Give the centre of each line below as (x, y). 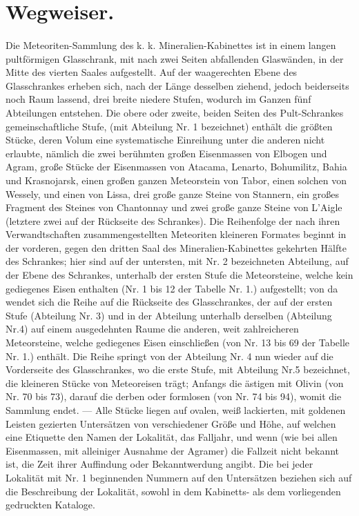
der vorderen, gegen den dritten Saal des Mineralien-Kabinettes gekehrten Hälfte (176, 247)
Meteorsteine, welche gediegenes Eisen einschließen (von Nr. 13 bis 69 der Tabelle (178, 343)
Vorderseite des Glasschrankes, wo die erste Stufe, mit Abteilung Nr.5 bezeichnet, (178, 369)
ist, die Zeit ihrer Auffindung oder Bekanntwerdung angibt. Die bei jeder (159, 464)
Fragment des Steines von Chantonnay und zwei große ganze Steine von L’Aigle (174, 207)
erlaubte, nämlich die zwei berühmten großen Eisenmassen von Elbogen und (166, 153)
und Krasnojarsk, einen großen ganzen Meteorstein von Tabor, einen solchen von (176, 180)
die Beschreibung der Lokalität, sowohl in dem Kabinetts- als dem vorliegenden (173, 491)
